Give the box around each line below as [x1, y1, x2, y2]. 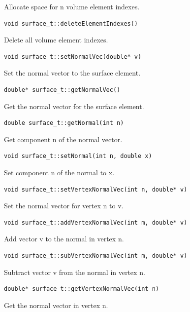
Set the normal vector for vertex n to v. [4, 200, 124, 211]
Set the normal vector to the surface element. [4, 68, 141, 78]
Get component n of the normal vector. [4, 134, 123, 144]
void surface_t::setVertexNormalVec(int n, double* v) [4, 186, 188, 193]
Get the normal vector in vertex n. [4, 300, 108, 310]
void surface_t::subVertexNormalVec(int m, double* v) [4, 252, 188, 259]
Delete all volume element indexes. [4, 35, 108, 45]
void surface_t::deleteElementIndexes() [4, 20, 138, 27]
